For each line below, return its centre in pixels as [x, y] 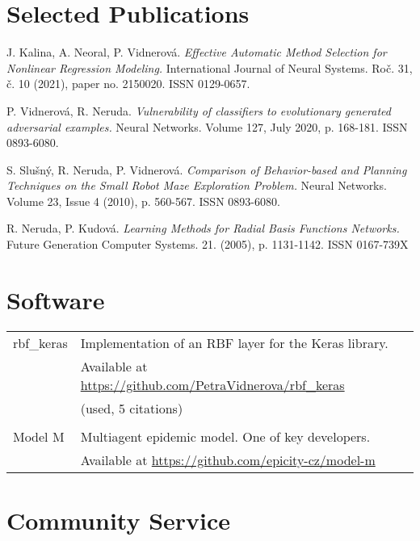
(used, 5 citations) [132, 408]
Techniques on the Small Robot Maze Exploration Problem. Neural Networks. [197, 185]
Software [56, 299]
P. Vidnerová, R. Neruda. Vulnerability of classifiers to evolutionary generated [199, 110]
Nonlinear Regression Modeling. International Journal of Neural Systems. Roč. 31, [210, 67]
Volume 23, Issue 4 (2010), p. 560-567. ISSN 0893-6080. [143, 201]
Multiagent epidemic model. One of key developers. [225, 436]
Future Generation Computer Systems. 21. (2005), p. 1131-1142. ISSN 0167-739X [208, 244]
